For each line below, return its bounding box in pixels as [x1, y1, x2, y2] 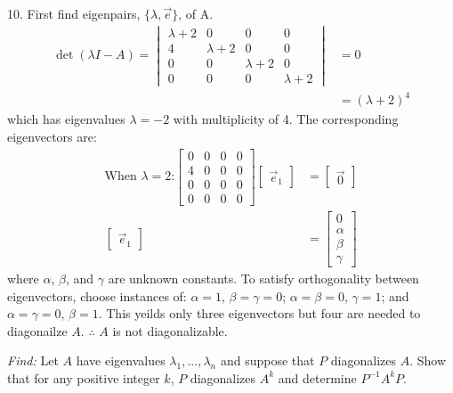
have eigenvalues [76, 351, 166, 370]
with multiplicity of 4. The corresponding [173, 110, 399, 128]
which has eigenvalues [7, 110, 125, 128]
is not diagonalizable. [112, 321, 228, 340]
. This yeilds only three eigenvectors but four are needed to [98, 304, 421, 323]
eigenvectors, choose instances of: [7, 286, 187, 305]
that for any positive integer [7, 368, 160, 387]
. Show [409, 351, 446, 370]
